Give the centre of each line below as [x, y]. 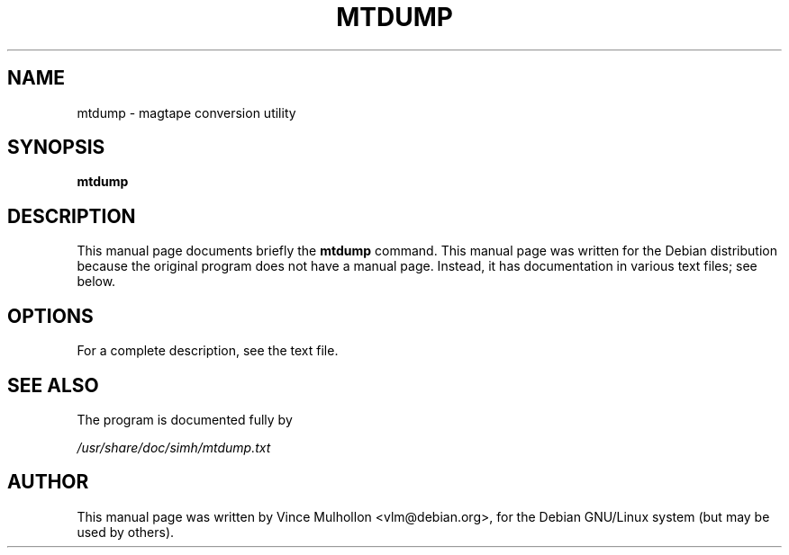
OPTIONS [50, 316]
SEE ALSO [53, 385]
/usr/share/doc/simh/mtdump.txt [174, 447]
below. [96, 282]
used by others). [126, 532]
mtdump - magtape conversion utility [186, 112]
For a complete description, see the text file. [208, 351]
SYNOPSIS [56, 148]
